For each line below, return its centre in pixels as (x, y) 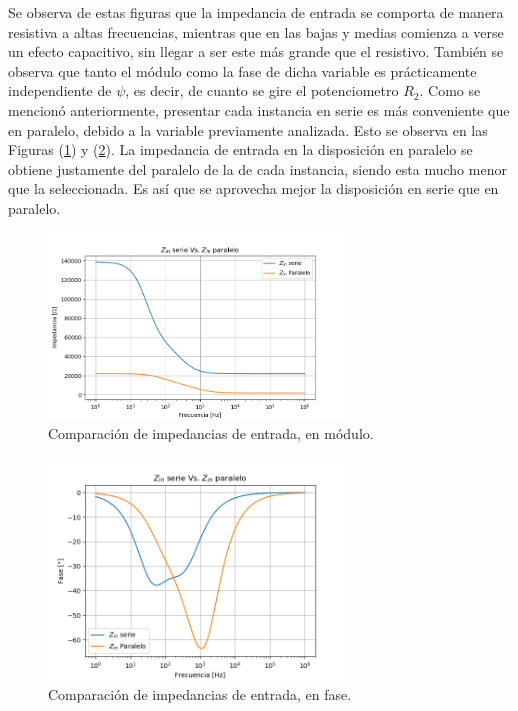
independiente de (60, 90)
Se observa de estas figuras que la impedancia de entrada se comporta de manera (256, 12)
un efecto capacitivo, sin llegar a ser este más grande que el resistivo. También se (256, 51)
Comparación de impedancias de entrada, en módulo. (211, 433)
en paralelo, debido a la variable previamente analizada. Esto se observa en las (248, 129)
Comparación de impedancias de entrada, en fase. (200, 694)
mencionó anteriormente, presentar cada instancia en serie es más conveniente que (259, 109)
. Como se (450, 90)
